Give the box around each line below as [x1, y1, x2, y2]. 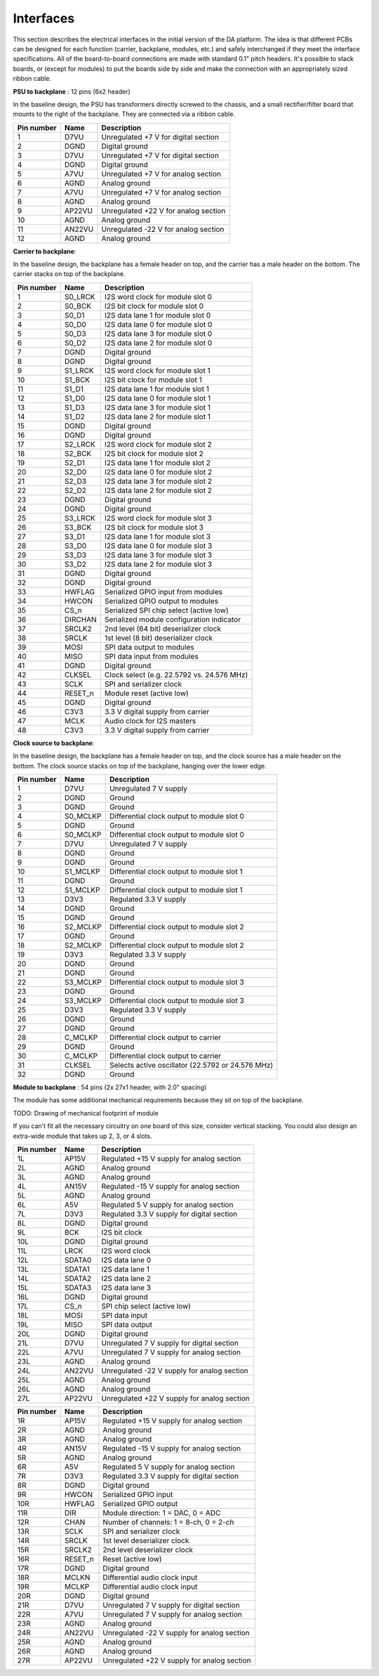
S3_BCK [64, 522, 92, 532]
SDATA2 [64, 1274, 92, 1283]
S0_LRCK [64, 292, 95, 301]
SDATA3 [64, 1283, 92, 1292]
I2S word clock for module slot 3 [104, 513, 212, 523]
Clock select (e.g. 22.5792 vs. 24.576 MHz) [104, 669, 248, 679]
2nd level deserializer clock [102, 1545, 193, 1554]
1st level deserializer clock [102, 1536, 189, 1545]
